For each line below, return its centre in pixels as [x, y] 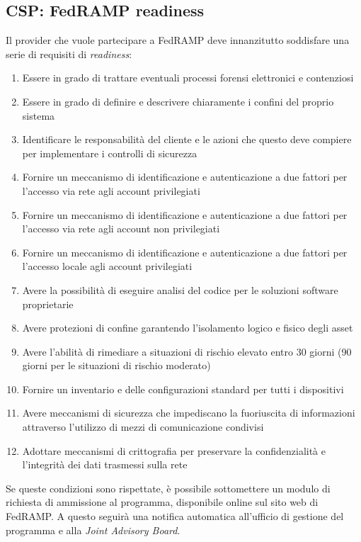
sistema [39, 115]
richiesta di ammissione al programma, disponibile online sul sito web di [162, 502]
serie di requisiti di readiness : [69, 53]
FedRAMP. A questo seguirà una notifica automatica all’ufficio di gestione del [175, 516]
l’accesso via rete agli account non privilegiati [121, 228]
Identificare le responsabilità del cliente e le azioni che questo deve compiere [187, 139]
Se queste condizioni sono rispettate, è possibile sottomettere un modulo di [168, 488]
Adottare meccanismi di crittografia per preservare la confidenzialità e [174, 450]
